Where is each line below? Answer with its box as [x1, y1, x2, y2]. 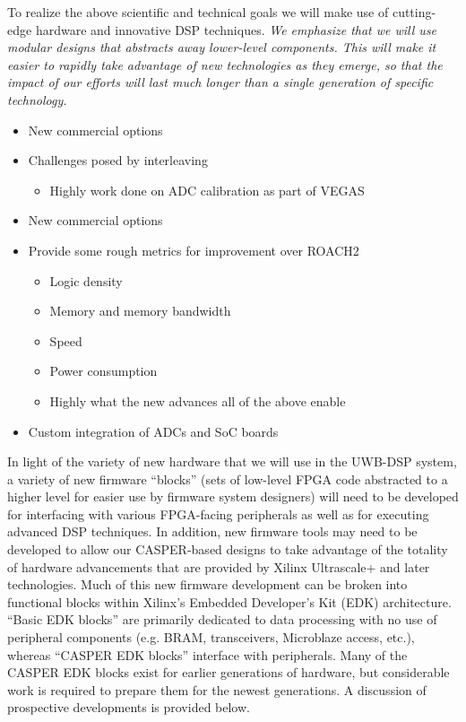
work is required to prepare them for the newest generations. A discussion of [7, 680, 427, 699]
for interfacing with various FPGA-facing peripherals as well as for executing [7, 504, 429, 523]
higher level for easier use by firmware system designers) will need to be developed [7, 487, 459, 506]
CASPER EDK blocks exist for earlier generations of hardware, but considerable [7, 663, 450, 682]
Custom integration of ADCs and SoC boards [28, 422, 279, 440]
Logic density [49, 271, 123, 290]
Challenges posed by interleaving [28, 151, 208, 170]
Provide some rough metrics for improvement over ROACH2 [28, 240, 359, 259]
